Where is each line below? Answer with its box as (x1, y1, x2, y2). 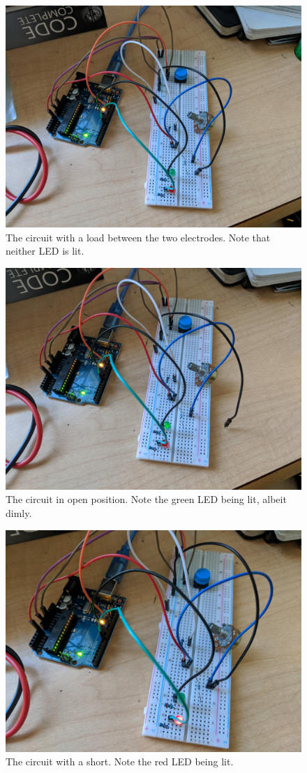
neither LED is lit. (6, 243, 84, 258)
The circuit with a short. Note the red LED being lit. (6, 754, 234, 769)
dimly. (6, 505, 32, 520)
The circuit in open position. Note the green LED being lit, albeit (6, 492, 287, 506)
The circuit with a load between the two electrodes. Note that (6, 230, 271, 244)
